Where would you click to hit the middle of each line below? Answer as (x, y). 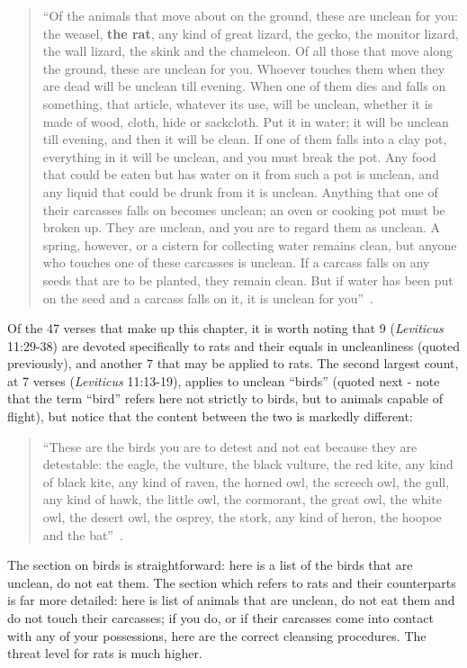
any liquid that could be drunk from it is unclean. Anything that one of (240, 191)
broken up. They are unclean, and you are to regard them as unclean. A (242, 227)
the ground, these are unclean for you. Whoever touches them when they (244, 68)
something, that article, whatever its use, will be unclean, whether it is (238, 103)
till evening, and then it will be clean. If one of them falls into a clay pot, (245, 139)
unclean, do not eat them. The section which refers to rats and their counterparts (232, 582)
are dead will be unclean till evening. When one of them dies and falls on (244, 86)
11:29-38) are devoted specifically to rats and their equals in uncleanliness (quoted (233, 345)
